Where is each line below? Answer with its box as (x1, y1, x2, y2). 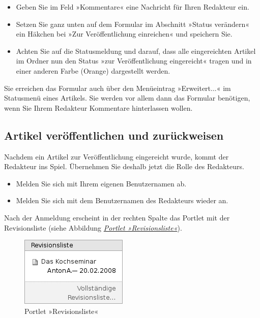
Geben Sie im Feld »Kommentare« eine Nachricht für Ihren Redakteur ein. (16, 2, 249, 12)
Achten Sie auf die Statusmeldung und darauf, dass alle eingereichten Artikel (16, 45, 256, 56)
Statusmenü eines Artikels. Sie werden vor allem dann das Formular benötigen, (4, 92, 250, 103)
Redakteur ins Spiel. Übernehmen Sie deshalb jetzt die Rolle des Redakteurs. (4, 161, 244, 172)
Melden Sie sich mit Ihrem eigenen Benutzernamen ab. (16, 178, 187, 188)
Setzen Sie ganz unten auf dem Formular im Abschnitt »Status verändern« (16, 18, 250, 29)
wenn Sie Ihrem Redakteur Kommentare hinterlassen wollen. (4, 102, 193, 113)
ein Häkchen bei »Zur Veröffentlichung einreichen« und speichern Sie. (16, 28, 233, 39)
